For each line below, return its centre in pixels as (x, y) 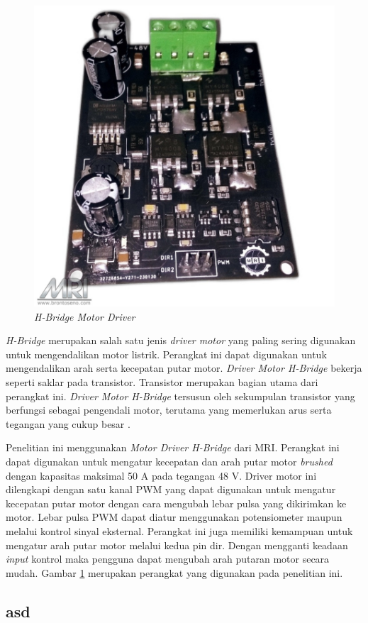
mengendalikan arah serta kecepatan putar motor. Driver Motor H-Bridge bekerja (184, 368)
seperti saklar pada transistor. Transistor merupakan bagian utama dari (162, 381)
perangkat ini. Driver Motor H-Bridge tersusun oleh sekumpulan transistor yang (180, 396)
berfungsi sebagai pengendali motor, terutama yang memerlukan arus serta (169, 410)
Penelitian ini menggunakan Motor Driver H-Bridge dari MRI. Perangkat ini (173, 447)
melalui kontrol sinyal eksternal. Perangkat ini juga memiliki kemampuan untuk (179, 530)
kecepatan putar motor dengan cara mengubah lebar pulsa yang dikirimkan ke (176, 503)
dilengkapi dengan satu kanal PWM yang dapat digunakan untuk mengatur (171, 489)
